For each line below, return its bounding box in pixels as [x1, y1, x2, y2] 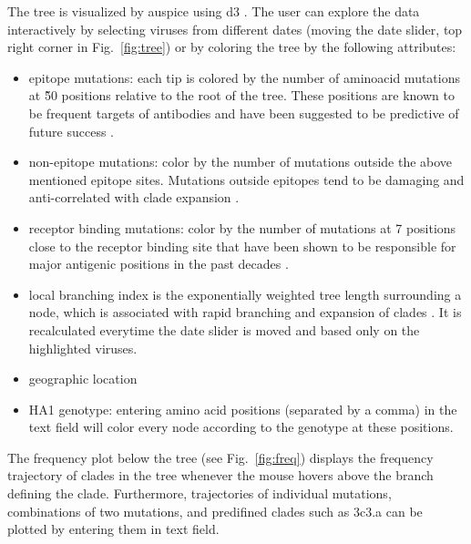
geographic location [28, 369, 138, 388]
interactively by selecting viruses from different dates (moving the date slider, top [7, 19, 463, 38]
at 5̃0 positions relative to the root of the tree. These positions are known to [28, 86, 455, 105]
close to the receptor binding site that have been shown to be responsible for [28, 236, 456, 255]
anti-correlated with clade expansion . [28, 188, 240, 207]
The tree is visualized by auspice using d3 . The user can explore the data [7, 2, 420, 20]
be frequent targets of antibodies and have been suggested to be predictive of [28, 103, 459, 122]
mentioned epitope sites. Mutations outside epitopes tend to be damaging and [28, 169, 465, 189]
